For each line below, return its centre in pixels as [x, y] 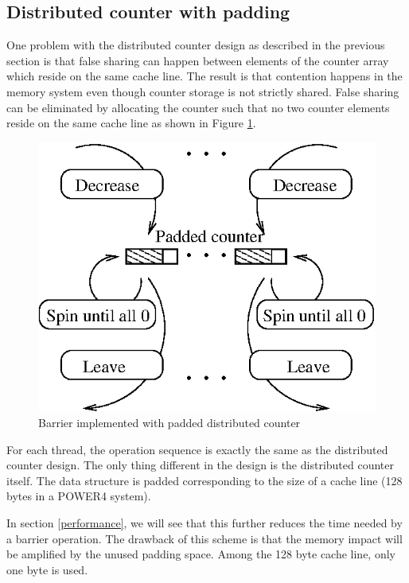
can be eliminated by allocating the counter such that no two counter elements [198, 107]
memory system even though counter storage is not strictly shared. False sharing [203, 91]
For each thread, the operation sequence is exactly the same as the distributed [197, 449]
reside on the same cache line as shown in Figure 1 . [131, 123]
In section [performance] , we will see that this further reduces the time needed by [204, 522]
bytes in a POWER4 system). [79, 496]
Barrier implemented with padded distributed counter [169, 422]
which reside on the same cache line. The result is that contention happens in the [204, 76]
